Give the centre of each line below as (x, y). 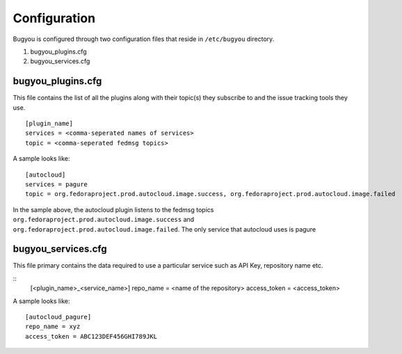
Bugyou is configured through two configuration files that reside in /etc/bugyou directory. (144, 39)
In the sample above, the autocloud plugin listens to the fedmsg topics (113, 209)
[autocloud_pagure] (58, 317)
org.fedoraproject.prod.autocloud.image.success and (104, 220)
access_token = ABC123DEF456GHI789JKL (91, 336)
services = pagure (57, 184)
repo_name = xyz (53, 327)
